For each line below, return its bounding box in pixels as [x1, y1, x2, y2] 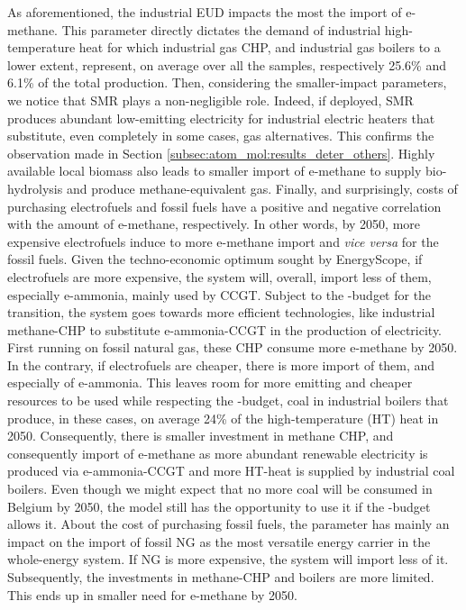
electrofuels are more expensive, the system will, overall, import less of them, [7, 267, 432, 286]
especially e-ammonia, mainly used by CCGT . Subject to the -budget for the [7, 285, 432, 304]
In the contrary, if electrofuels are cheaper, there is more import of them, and [7, 355, 435, 374]
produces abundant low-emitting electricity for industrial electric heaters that [7, 108, 435, 127]
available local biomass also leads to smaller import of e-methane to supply [7, 161, 422, 180]
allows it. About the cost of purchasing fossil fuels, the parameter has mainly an [7, 514, 450, 533]
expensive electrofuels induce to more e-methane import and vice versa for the [7, 232, 439, 250]
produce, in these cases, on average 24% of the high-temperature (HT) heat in [7, 408, 439, 427]
